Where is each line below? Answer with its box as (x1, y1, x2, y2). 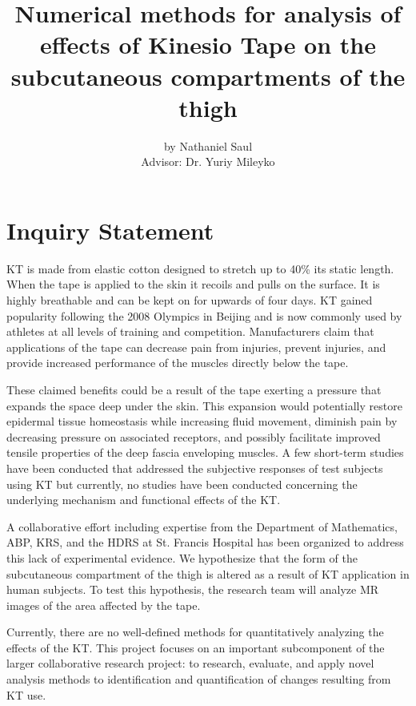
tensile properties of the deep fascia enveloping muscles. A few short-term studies (6, 444, 404, 461)
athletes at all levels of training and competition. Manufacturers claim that (6, 323, 374, 340)
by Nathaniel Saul (163, 137, 253, 154)
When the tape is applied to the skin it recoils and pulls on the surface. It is (6, 276, 380, 292)
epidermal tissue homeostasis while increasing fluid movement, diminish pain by (6, 413, 398, 430)
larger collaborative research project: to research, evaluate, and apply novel (6, 655, 374, 672)
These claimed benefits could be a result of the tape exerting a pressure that (6, 381, 382, 397)
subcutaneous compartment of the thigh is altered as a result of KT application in (6, 565, 410, 582)
